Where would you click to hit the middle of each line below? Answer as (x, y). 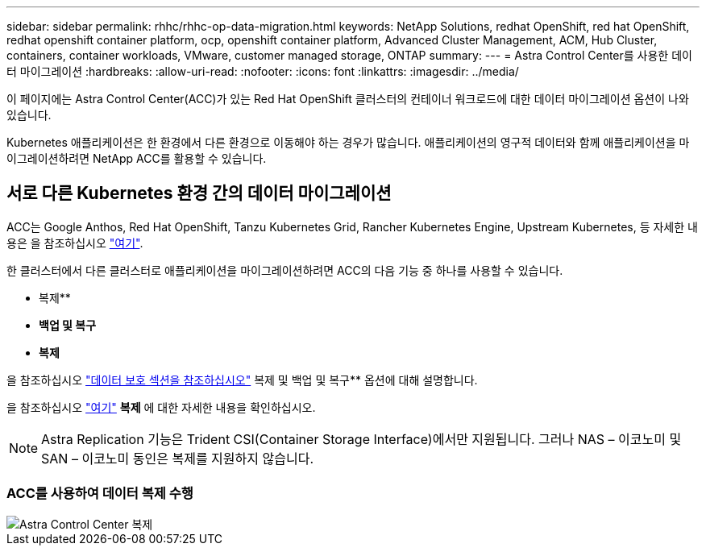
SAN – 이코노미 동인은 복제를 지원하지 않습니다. (177, 458)
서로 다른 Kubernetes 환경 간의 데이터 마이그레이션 (199, 193)
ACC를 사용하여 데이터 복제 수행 (100, 494)
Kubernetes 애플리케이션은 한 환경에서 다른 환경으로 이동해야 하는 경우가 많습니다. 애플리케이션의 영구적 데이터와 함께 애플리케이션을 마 (348, 142)
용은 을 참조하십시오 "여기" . (75, 243)
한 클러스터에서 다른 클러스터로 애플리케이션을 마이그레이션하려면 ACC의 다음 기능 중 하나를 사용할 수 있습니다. (285, 270)
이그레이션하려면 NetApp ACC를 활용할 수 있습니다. (137, 158)
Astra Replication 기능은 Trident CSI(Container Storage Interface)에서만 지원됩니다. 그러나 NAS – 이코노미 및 (361, 439)
